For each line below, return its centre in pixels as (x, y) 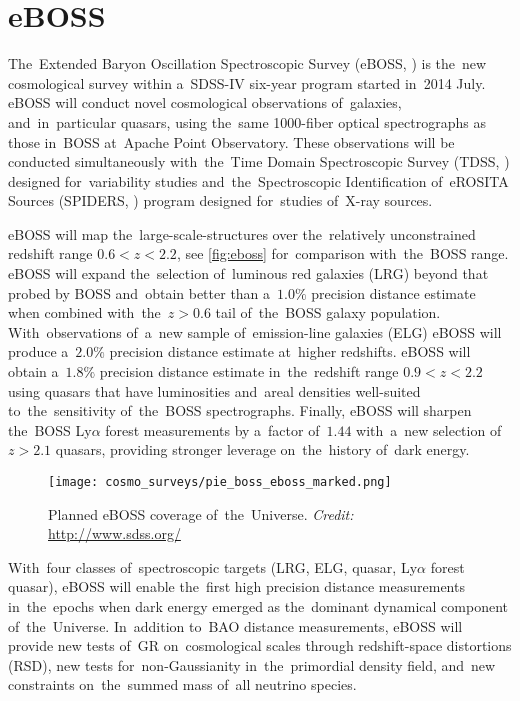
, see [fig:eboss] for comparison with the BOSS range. (342, 253)
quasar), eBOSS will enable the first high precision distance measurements (236, 586)
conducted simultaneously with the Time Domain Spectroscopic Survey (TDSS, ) (259, 161)
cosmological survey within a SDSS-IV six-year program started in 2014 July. (247, 82)
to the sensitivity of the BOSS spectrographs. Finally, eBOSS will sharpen (240, 410)
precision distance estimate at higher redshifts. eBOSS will (290, 351)
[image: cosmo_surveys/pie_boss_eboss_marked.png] (220, 482)
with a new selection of (429, 429)
